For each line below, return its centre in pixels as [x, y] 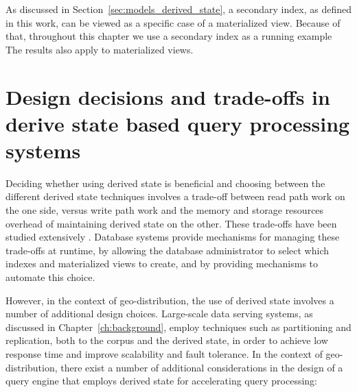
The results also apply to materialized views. [100, 49]
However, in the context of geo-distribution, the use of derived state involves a [170, 300]
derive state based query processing [178, 123]
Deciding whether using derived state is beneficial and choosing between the [165, 183]
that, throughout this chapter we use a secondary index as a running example [169, 36]
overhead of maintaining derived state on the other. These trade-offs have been [171, 223]
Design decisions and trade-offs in [168, 96]
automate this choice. [50, 277]
